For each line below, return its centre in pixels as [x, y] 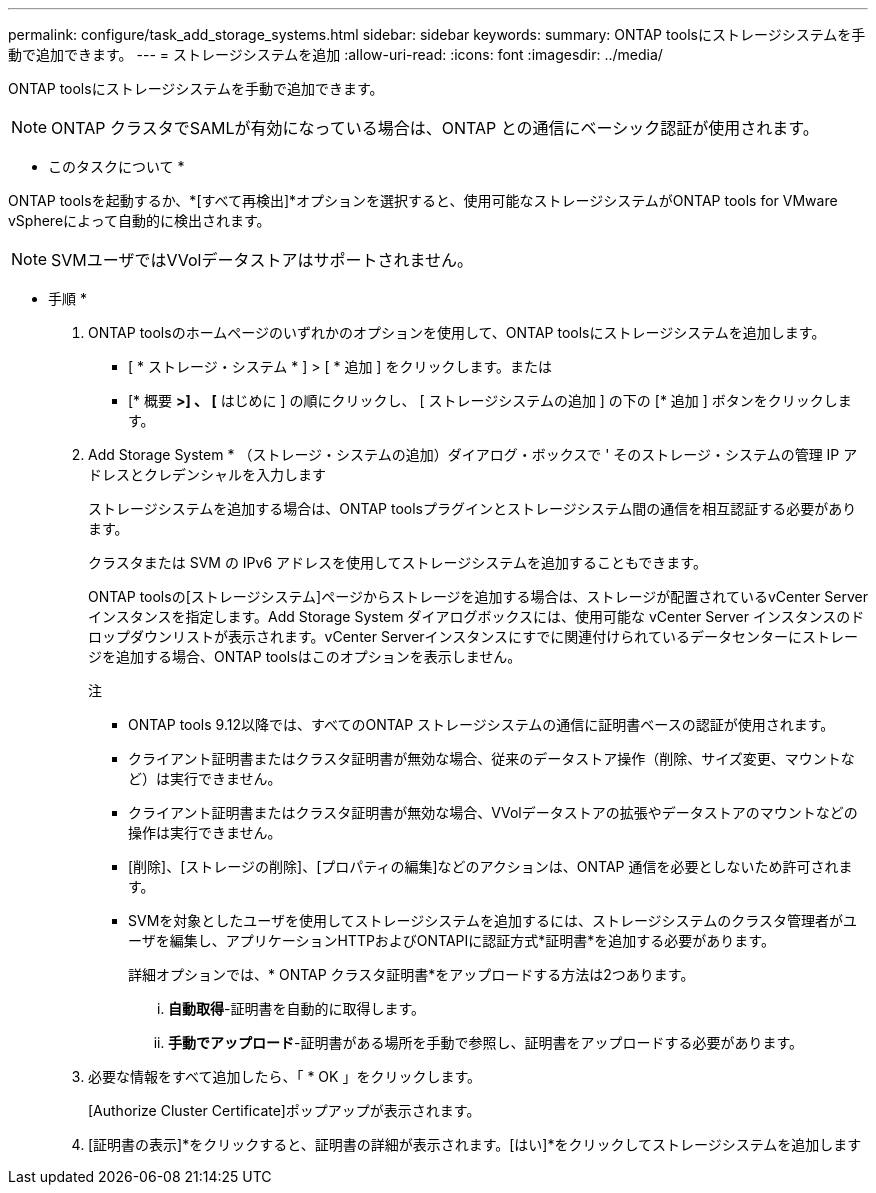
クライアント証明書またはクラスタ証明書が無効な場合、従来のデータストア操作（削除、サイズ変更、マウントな [491, 758]
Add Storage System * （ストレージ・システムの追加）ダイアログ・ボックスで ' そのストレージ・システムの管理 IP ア [473, 454]
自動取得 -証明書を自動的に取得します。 [297, 1008]
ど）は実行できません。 [205, 778]
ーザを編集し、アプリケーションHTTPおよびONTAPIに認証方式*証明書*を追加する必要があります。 [451, 940]
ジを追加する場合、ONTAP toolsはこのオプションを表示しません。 [305, 656]
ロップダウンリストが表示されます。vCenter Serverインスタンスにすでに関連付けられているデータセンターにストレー [473, 636]
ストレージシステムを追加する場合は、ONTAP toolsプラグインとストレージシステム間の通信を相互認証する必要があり [472, 508]
